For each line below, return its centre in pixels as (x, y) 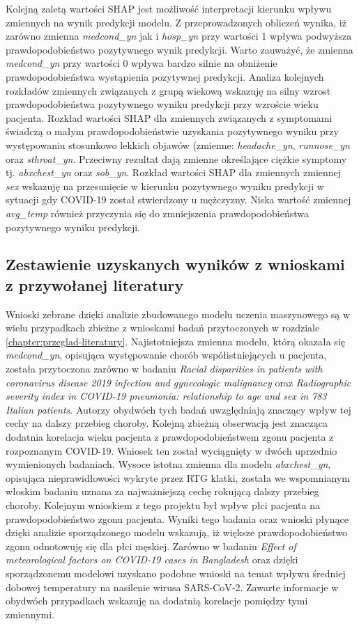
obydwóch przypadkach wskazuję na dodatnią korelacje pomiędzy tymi (157, 601)
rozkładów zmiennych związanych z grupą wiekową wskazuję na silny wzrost (168, 90)
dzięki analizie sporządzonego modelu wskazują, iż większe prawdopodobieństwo (176, 532)
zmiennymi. (30, 614)
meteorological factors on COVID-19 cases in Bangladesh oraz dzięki (152, 560)
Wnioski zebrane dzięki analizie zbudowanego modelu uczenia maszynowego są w (178, 314)
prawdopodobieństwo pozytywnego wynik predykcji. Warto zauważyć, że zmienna (179, 49)
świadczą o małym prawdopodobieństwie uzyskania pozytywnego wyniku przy (172, 131)
